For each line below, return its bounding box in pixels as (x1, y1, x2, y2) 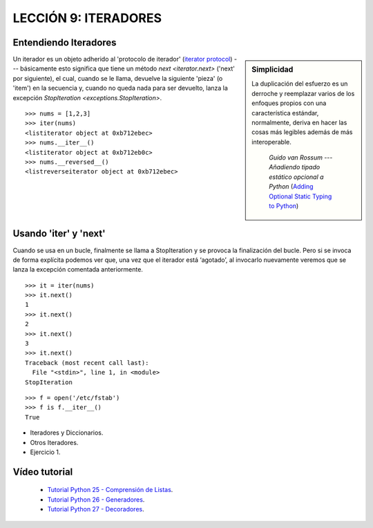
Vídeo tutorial (12, 466, 73, 478)
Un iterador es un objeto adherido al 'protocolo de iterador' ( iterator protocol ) (12, 55, 233, 64)
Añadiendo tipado (269, 163, 321, 171)
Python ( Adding (269, 182, 314, 191)
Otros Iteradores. (30, 438, 79, 446)
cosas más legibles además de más (251, 128, 353, 136)
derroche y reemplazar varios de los (251, 89, 355, 97)
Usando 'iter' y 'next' (12, 228, 106, 240)
